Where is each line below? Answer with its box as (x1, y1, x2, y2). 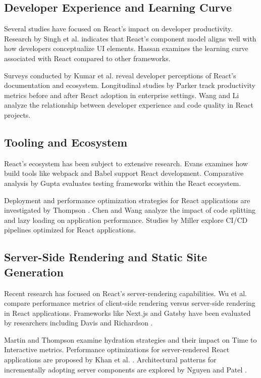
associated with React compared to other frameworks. (4, 53, 171, 63)
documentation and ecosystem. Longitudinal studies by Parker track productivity (4, 80, 255, 90)
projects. (4, 109, 31, 120)
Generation (4, 264, 64, 279)
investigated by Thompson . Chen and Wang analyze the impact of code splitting (4, 205, 256, 215)
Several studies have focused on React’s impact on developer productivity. (4, 23, 233, 34)
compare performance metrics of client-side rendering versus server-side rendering (4, 298, 255, 308)
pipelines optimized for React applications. (4, 224, 136, 235)
